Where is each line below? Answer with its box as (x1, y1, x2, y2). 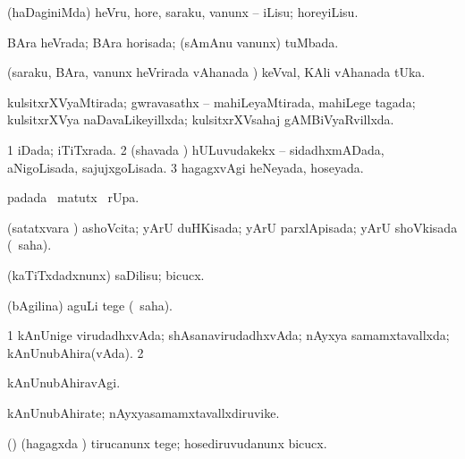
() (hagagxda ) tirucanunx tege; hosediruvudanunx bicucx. (7, 433, 327, 452)
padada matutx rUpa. (7, 188, 139, 207)
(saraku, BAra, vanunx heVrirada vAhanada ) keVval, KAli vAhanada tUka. (7, 63, 426, 81)
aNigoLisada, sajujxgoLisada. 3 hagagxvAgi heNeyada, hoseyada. (7, 157, 364, 176)
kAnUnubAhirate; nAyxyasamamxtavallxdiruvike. (7, 403, 280, 421)
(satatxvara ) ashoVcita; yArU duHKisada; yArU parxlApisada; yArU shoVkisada (7, 217, 458, 236)
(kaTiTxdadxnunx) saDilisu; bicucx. (7, 265, 205, 284)
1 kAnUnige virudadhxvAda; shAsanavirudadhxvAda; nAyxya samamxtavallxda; (7, 326, 450, 344)
